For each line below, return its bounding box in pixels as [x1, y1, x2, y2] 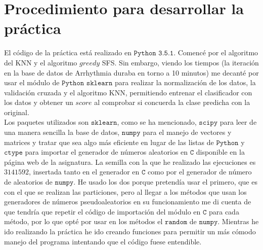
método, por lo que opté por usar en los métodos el [4, 216, 163, 227]
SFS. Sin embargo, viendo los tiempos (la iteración [102, 57, 259, 67]
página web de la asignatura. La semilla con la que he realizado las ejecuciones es [4, 156, 256, 167]
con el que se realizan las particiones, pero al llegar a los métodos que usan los [4, 186, 247, 197]
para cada [208, 206, 239, 217]
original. [4, 106, 29, 117]
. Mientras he [217, 216, 259, 227]
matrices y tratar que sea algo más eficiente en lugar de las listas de [4, 136, 214, 147]
